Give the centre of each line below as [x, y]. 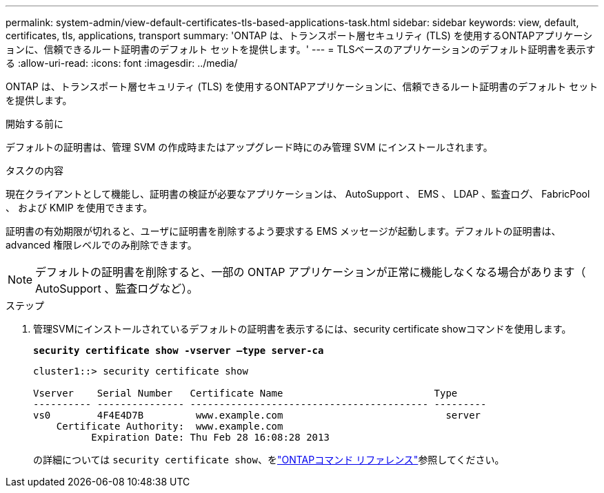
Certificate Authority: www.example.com [170, 426]
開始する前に [34, 124]
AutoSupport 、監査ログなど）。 [117, 289]
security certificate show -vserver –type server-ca [179, 350]
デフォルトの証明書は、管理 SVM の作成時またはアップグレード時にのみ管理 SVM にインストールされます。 [249, 147]
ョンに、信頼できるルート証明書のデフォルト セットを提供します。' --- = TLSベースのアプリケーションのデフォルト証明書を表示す [301, 49]
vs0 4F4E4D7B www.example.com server [257, 415]
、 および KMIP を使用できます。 [79, 208]
